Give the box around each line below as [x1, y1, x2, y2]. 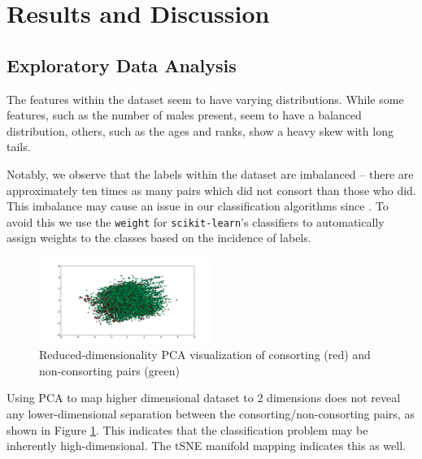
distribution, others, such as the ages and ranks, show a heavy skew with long [7, 122, 394, 139]
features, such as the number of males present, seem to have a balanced [7, 106, 362, 123]
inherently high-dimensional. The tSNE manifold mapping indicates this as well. [7, 437, 406, 454]
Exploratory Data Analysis [7, 52, 237, 77]
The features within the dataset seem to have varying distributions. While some [7, 90, 404, 107]
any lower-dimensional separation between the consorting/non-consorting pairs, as [7, 405, 415, 422]
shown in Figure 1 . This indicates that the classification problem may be [7, 421, 368, 438]
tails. [7, 138, 31, 155]
